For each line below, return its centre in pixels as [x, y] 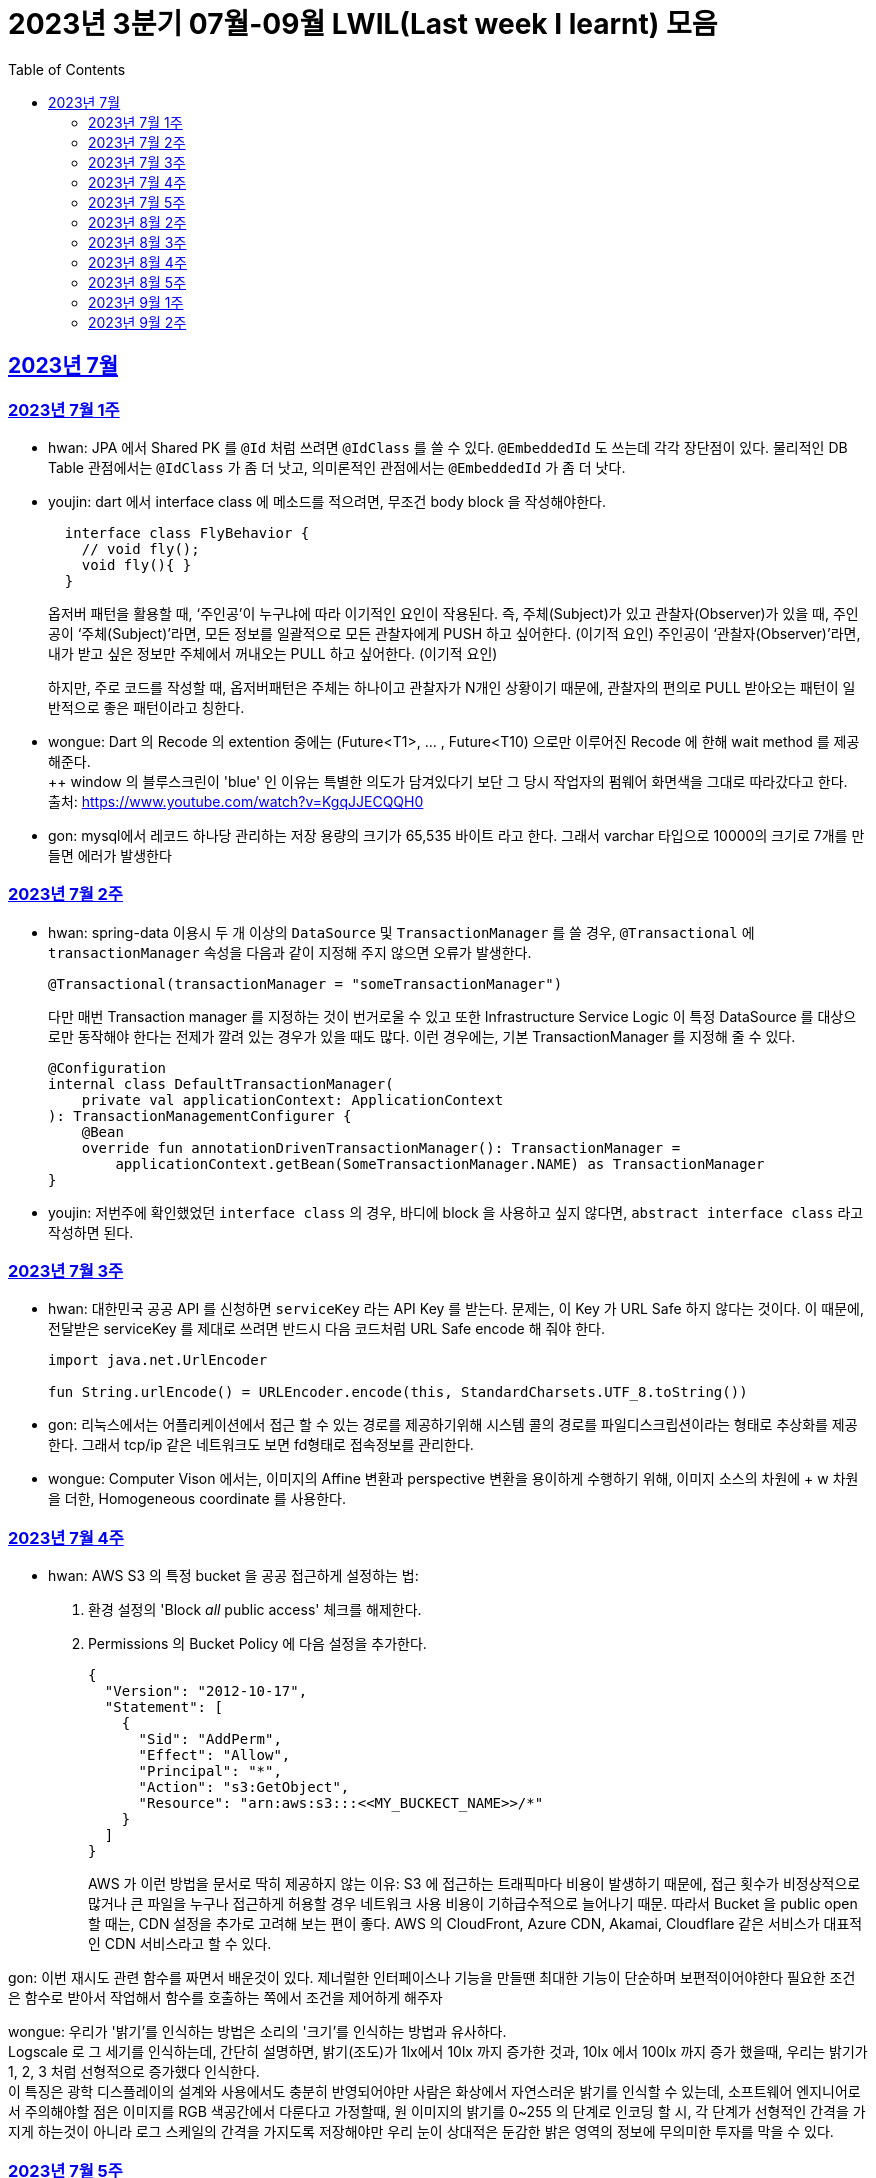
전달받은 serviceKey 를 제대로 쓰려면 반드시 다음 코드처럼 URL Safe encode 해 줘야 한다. [326, 1329]
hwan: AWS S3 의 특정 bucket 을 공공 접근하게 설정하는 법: [233, 1576]
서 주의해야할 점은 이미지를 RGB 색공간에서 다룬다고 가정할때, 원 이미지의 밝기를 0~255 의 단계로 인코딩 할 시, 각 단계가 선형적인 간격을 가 [437, 2112]
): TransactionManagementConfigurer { [200, 1115]
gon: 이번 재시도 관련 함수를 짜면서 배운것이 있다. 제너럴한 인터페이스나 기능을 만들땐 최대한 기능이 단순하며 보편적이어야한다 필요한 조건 [432, 1978]
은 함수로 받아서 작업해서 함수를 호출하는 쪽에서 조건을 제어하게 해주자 [225, 1998]
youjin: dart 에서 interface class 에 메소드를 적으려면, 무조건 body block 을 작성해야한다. [327, 501]
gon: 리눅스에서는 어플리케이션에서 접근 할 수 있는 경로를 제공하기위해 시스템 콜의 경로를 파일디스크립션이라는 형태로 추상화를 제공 [453, 1425]
